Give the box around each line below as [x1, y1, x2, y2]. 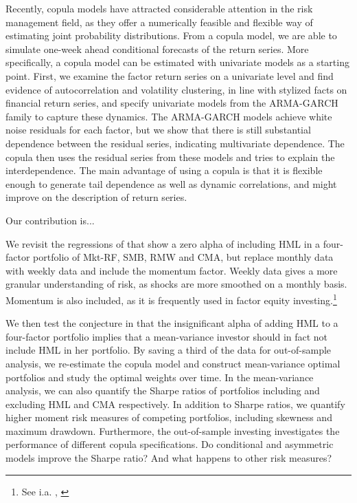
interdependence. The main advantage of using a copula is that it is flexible [5, 163, 323, 178]
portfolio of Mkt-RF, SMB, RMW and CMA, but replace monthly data [33, 250, 334, 264]
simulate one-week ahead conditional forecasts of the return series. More [5, 41, 309, 56]
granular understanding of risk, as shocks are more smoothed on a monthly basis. [5, 277, 347, 291]
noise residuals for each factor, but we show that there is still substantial [5, 122, 311, 137]
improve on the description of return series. [5, 190, 187, 204]
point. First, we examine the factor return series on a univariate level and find [5, 68, 334, 83]
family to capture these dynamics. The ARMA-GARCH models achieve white [5, 109, 332, 123]
